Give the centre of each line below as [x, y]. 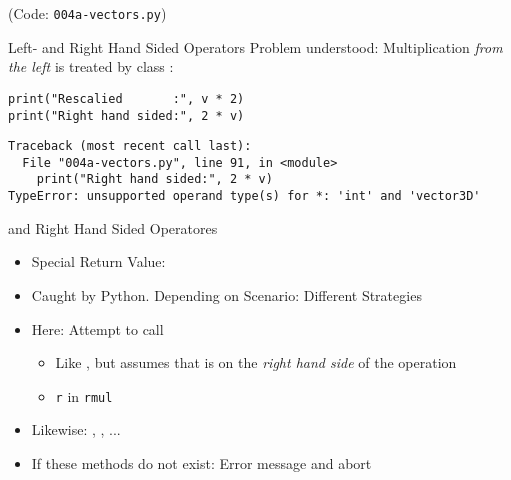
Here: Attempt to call [97, 328]
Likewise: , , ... [76, 429]
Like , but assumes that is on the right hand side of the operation [256, 362]
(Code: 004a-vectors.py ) [87, 13]
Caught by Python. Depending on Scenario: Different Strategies [226, 294]
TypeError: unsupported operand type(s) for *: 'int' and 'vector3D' [244, 196]
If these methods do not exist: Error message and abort [201, 463]
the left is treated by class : [91, 66]
